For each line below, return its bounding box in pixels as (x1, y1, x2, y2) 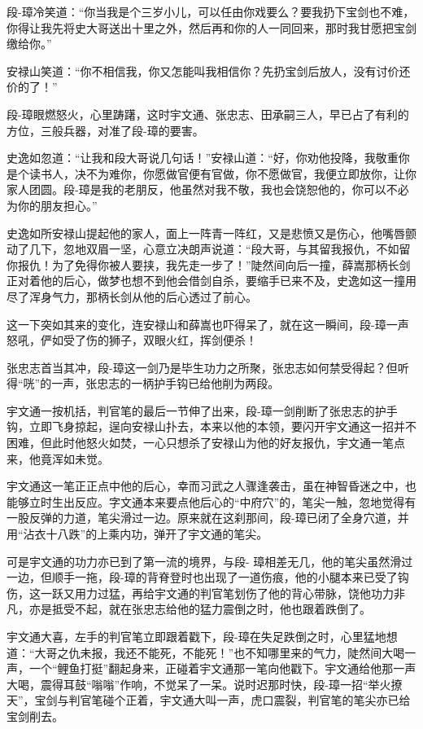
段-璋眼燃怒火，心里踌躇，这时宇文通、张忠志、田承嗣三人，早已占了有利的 (7, 105, 409, 122)
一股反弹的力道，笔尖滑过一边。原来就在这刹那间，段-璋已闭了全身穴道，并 (7, 509, 409, 526)
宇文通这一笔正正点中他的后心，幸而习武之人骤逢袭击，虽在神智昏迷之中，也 (7, 477, 416, 494)
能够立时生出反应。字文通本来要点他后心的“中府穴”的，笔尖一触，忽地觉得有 (7, 493, 416, 510)
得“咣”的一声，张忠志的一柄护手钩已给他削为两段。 (7, 375, 280, 392)
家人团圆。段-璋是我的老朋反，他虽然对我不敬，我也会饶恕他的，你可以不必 (7, 181, 409, 198)
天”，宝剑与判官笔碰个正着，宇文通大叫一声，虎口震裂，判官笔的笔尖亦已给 (7, 692, 411, 709)
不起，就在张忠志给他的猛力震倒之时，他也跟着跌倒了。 (74, 600, 371, 617)
